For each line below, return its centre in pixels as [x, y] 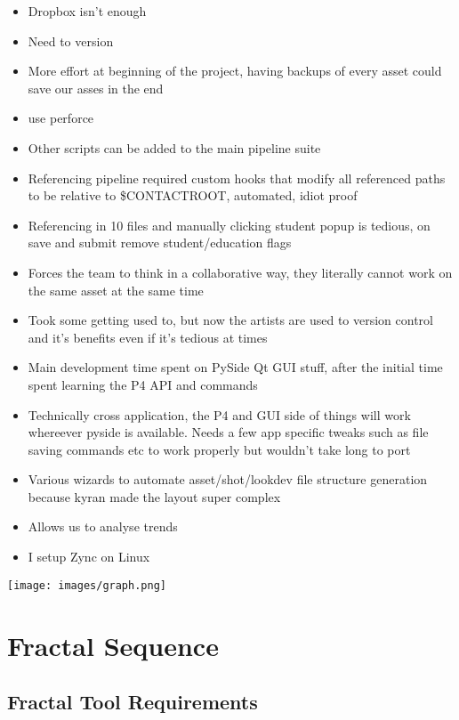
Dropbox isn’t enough [87, 11]
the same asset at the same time [116, 290]
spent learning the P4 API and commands [143, 384]
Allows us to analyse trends [103, 526]
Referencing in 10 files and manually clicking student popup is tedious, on [229, 225]
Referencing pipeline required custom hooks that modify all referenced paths [237, 178]
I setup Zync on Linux [89, 557]
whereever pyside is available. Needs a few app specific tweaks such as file [228, 432]
